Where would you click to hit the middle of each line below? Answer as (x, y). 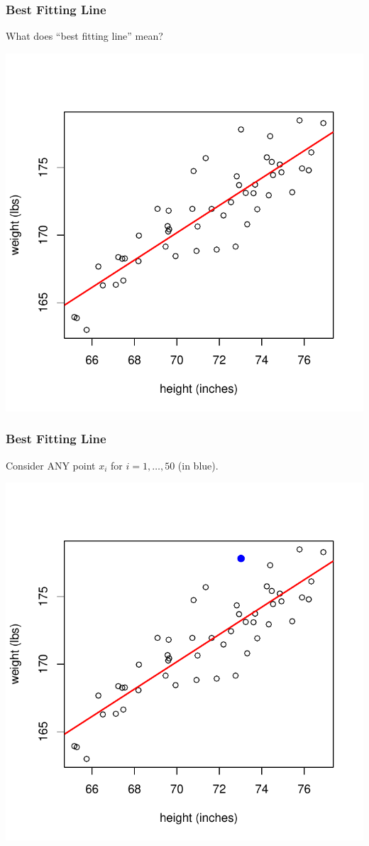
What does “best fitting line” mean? (84, 36)
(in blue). (198, 465)
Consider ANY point (51, 465)
